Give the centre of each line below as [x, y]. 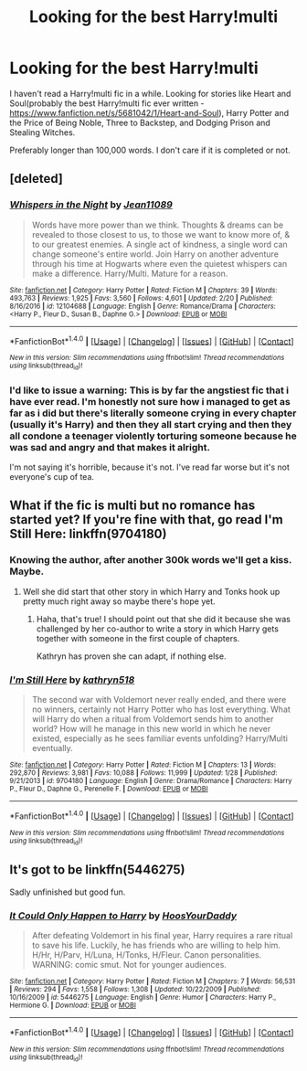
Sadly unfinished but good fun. [68, 892]
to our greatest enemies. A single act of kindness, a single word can [159, 244]
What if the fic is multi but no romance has [132, 506]
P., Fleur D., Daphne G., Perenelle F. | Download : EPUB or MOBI [109, 789]
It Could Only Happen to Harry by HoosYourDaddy [123, 916]
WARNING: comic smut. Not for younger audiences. [129, 964]
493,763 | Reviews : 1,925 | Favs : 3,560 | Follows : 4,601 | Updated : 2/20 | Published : [142, 298]
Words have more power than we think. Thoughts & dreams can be [158, 225]
